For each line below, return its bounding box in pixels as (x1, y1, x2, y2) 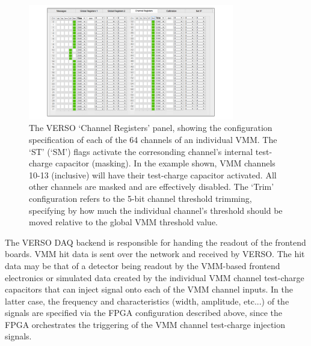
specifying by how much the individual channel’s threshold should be (29, 204, 283, 216)
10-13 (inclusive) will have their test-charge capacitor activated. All (29, 168, 277, 181)
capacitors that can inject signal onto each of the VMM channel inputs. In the (5, 283, 293, 296)
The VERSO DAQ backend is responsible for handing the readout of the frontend (5, 235, 306, 248)
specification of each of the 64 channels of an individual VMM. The (29, 133, 277, 145)
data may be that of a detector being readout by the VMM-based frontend (5, 259, 280, 272)
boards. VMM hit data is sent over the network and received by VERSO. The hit (5, 247, 305, 260)
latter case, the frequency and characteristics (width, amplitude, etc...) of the (5, 294, 289, 307)
